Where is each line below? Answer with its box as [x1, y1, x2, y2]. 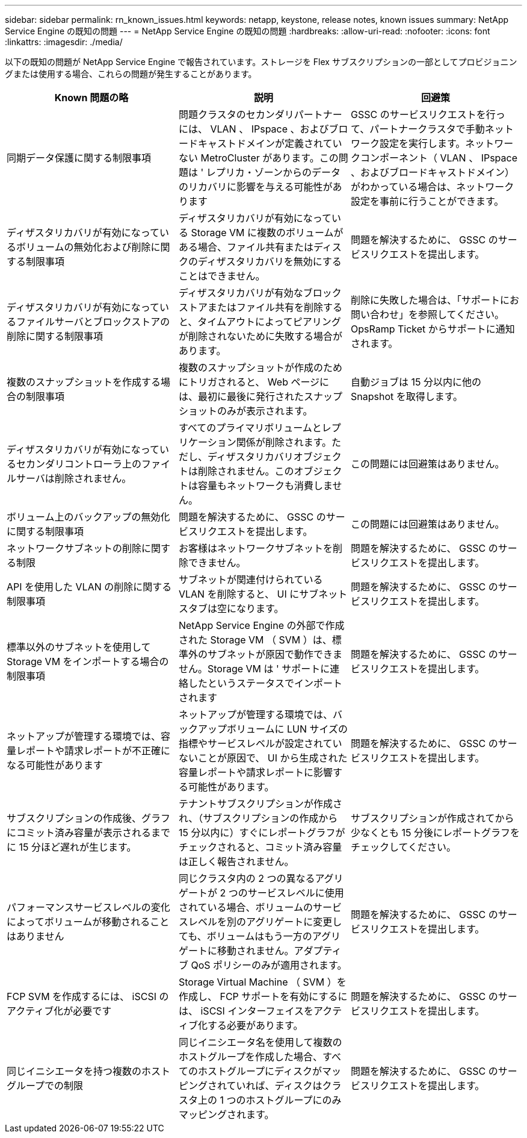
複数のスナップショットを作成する [7, 376, 161, 388]
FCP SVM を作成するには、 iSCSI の [7, 990, 169, 1002]
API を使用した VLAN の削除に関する [7, 581, 172, 593]
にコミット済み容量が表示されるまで [7, 827, 171, 839]
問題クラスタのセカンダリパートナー [178, 108, 342, 120]
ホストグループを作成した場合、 [178, 1051, 323, 1063]
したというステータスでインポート [188, 677, 342, 689]
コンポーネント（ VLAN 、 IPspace [360, 152, 518, 164]
